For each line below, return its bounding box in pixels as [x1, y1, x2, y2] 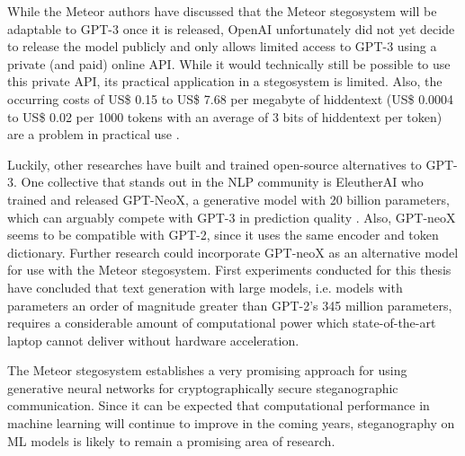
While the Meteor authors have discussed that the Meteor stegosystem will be [7, 2, 437, 20]
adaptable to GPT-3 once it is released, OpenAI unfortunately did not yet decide [7, 19, 455, 38]
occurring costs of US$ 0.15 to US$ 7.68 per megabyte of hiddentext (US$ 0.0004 [7, 89, 454, 108]
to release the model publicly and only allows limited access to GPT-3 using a [7, 37, 437, 56]
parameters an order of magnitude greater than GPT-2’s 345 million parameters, [7, 295, 452, 314]
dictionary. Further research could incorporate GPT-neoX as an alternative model [7, 242, 459, 261]
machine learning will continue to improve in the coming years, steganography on [7, 414, 455, 433]
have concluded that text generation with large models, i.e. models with [7, 277, 403, 296]
